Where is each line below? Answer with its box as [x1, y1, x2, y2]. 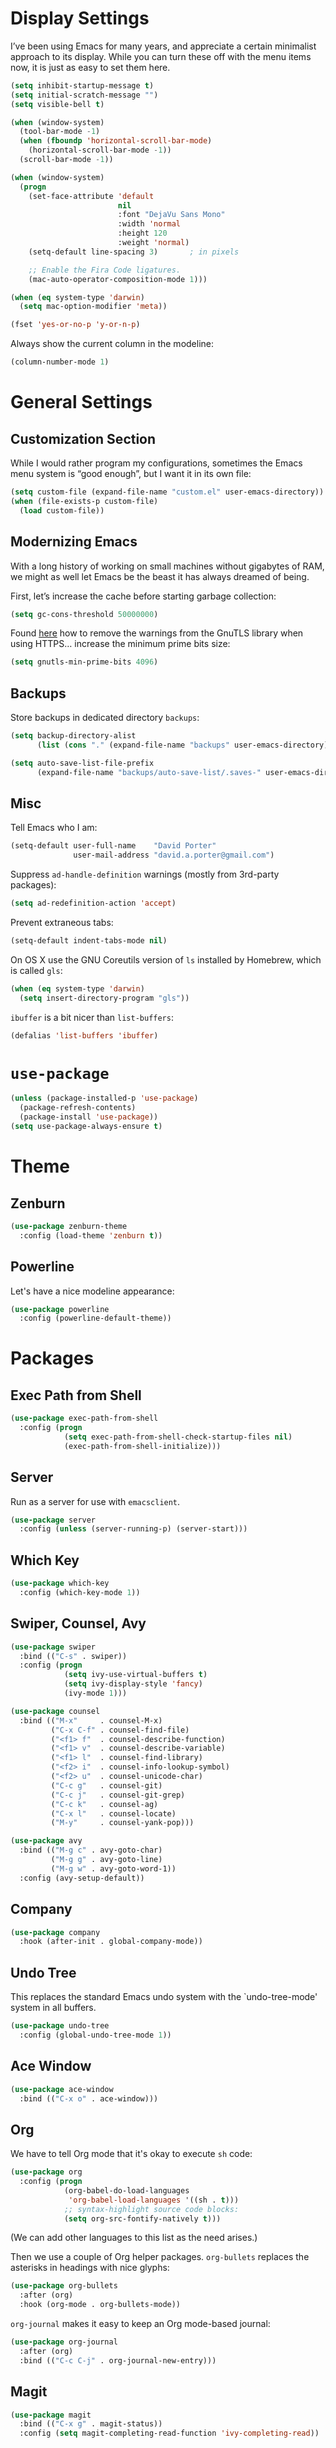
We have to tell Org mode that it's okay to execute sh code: [10, 2148, 253, 2160]
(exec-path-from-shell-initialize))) [63, 1441, 222, 1451]
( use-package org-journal [10, 2337, 118, 2347]
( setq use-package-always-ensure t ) [10, 1122, 163, 1132]
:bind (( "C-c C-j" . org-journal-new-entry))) [19, 2355, 217, 2366]
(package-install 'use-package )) [19, 1112, 159, 1122]
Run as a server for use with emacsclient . [10, 1495, 181, 1507]
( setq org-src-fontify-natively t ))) [63, 2213, 222, 2224]
